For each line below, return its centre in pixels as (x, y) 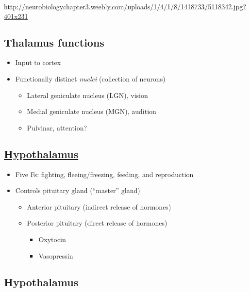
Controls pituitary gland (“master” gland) (78, 190)
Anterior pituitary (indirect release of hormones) (99, 206)
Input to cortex (38, 62)
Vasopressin (56, 255)
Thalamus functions (54, 42)
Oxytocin (52, 239)
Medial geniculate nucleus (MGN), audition (92, 111)
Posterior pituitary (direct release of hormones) (97, 223)
